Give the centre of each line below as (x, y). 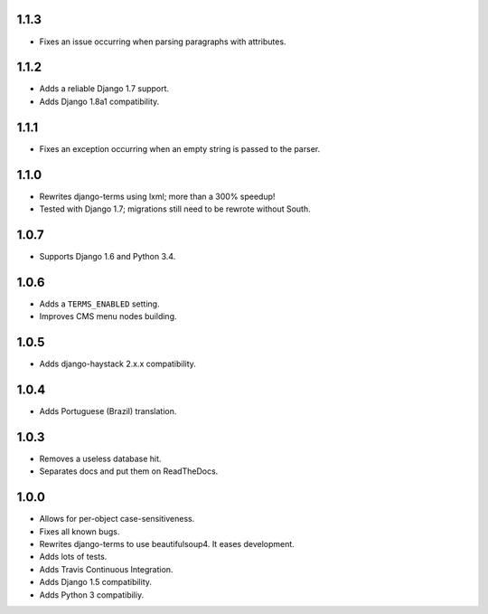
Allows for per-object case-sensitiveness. (117, 519)
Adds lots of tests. (73, 557)
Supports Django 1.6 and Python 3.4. (108, 256)
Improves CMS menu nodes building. (108, 316)
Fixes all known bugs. (80, 531)
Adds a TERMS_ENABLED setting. (99, 304)
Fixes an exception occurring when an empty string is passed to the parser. (180, 148)
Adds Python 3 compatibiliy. (92, 595)
